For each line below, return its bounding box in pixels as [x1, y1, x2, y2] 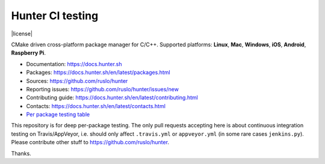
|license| [11, 30, 33, 37]
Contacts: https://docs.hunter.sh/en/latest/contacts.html [26, 102, 166, 109]
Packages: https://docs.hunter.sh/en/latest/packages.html [26, 69, 171, 76]
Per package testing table [26, 111, 90, 118]
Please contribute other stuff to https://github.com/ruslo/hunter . [11, 139, 170, 146]
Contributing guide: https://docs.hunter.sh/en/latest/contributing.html [26, 94, 198, 102]
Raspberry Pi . [11, 49, 46, 56]
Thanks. [11, 150, 31, 157]
